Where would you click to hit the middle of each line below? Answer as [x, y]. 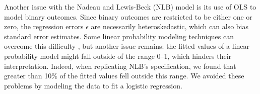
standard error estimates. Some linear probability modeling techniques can [119, 36]
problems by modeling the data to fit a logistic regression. [93, 85]
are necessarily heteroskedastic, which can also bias [170, 26]
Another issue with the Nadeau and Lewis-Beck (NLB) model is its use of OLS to [130, 7]
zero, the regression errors [44, 26]
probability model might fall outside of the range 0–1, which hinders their [118, 56]
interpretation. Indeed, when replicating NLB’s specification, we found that [120, 66]
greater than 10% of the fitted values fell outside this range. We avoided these [124, 76]
